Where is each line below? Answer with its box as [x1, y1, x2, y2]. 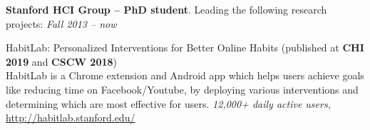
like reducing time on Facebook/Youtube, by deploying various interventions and [6, 81, 359, 96]
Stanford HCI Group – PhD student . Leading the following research [6, 2, 327, 16]
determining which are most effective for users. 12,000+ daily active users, [6, 96, 331, 111]
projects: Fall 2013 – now [6, 16, 117, 31]
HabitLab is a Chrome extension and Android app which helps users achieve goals [6, 68, 364, 83]
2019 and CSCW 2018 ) [6, 54, 117, 69]
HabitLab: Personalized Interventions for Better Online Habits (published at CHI [6, 40, 364, 55]
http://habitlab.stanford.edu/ [6, 110, 135, 125]
